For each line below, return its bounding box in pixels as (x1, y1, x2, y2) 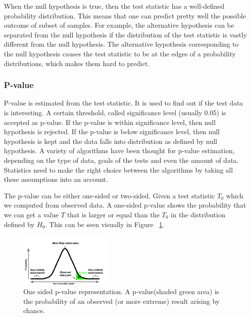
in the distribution (170, 209, 225, 219)
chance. (23, 305, 45, 316)
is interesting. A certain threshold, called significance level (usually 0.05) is (4, 107, 226, 117)
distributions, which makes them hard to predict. (4, 58, 150, 68)
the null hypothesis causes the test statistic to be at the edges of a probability (4, 48, 236, 58)
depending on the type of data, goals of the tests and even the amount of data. (4, 155, 239, 165)
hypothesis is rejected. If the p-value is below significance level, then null (4, 126, 220, 137)
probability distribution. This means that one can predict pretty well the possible (4, 10, 246, 20)
